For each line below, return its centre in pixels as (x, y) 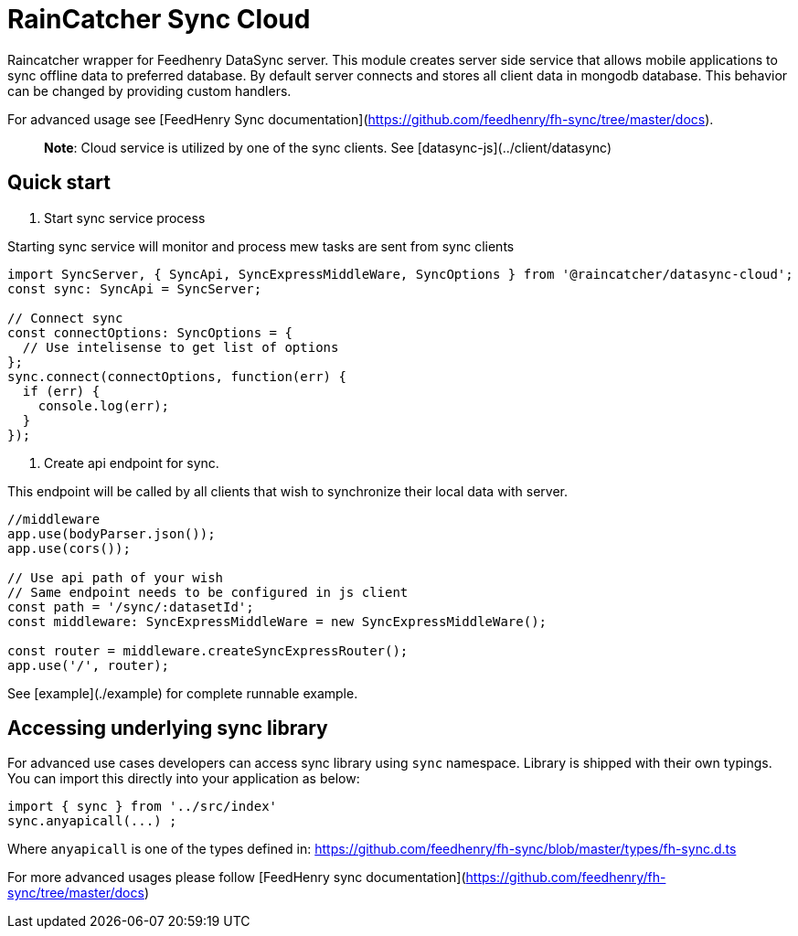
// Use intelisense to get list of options (181, 347)
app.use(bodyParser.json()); (112, 533)
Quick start (59, 183)
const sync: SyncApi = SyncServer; (135, 288)
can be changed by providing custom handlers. (149, 90)
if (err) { (61, 391)
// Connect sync (65, 318)
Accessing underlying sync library (168, 729)
